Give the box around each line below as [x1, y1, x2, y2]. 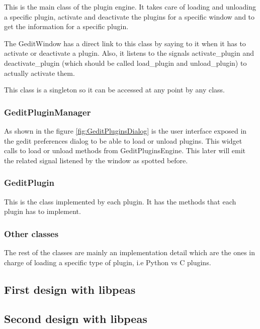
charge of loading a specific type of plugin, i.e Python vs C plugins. [4, 257, 211, 267]
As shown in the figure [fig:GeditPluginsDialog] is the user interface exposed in [4, 125, 247, 136]
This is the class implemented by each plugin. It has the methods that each [4, 196, 236, 206]
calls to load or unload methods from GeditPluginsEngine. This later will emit [4, 145, 246, 156]
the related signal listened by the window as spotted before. [4, 155, 188, 165]
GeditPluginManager [4, 105, 91, 118]
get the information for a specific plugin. [4, 21, 129, 32]
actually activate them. [4, 67, 75, 78]
